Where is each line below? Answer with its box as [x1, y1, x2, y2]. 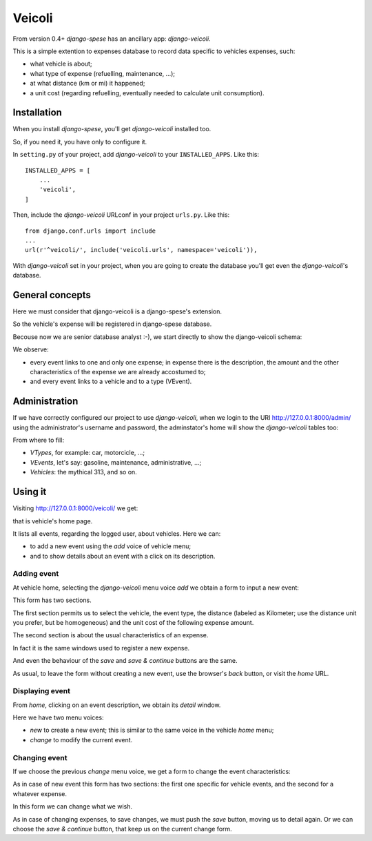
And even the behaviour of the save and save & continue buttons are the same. [12, 657, 238, 665]
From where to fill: [12, 436, 65, 445]
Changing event [12, 753, 68, 762]
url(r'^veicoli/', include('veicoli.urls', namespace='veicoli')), [25, 246, 258, 254]
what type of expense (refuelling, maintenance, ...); [30, 69, 176, 77]
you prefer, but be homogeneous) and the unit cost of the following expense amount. [12, 618, 254, 626]
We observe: [12, 345, 49, 354]
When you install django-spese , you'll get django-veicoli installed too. [12, 125, 211, 133]
